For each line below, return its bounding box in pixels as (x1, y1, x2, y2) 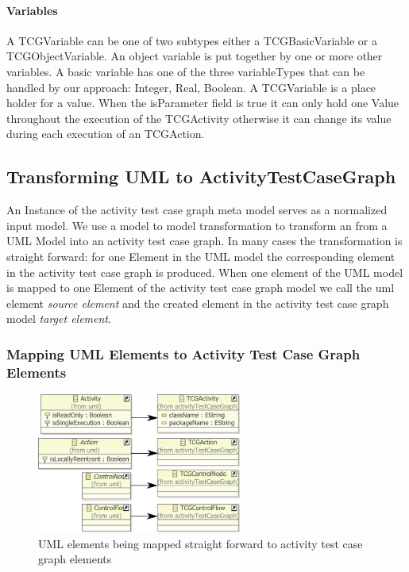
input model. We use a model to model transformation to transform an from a (6, 217, 388, 233)
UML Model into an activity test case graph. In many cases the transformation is (6, 232, 403, 249)
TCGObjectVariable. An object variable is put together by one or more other (6, 48, 383, 64)
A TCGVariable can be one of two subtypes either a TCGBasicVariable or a (6, 32, 378, 48)
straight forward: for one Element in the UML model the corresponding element (6, 248, 395, 264)
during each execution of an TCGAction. (6, 125, 205, 142)
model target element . (6, 310, 111, 327)
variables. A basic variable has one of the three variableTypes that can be (6, 63, 365, 79)
